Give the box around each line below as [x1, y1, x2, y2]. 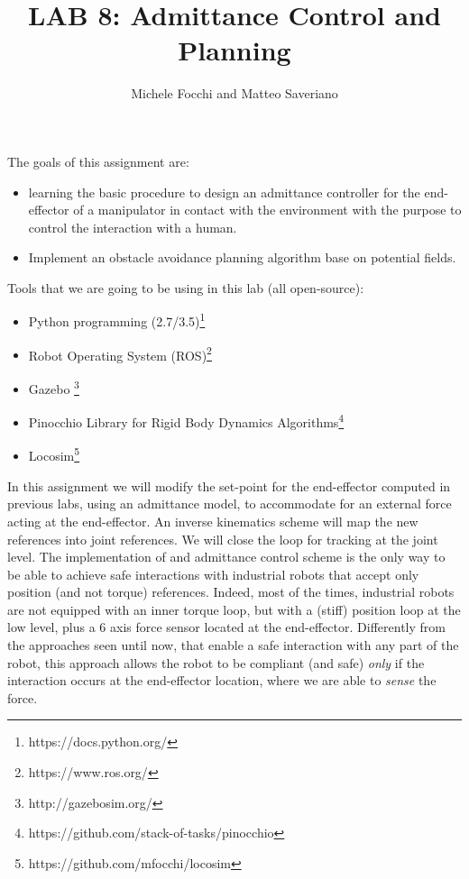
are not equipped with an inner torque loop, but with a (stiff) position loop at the [7, 600, 461, 618]
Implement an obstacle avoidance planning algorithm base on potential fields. [28, 248, 456, 267]
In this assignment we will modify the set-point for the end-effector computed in [7, 476, 451, 495]
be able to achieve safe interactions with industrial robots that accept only [7, 564, 419, 583]
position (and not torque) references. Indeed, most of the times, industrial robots [7, 582, 455, 601]
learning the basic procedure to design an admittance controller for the [28, 182, 420, 201]
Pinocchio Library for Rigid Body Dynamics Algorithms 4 [28, 410, 345, 431]
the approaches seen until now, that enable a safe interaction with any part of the [7, 636, 459, 655]
